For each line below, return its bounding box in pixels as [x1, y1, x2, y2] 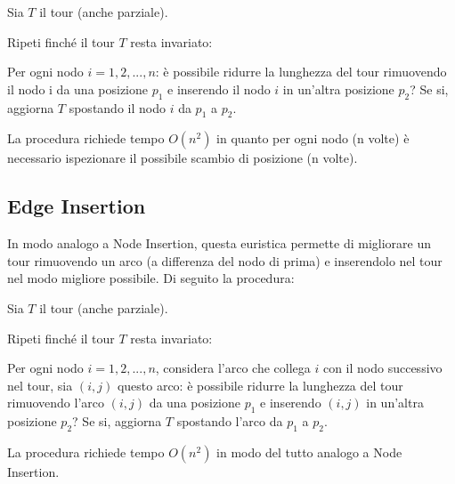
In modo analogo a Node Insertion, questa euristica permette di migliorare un [7, 234, 432, 253]
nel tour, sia [7, 375, 73, 394]
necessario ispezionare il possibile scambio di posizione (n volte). [7, 149, 358, 167]
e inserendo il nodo [167, 79, 271, 98]
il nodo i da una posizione [7, 79, 148, 98]
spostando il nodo [69, 98, 166, 117]
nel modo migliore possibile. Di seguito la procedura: [7, 269, 295, 287]
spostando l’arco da [176, 412, 283, 431]
